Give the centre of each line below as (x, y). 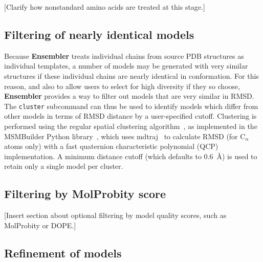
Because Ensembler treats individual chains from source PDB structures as (124, 56)
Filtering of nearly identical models (99, 34)
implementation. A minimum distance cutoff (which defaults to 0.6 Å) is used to (131, 156)
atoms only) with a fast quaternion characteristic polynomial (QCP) (111, 146)
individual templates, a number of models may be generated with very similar (126, 66)
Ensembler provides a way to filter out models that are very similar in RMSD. (129, 96)
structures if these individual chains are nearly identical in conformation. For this (131, 75)
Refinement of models (63, 253)
